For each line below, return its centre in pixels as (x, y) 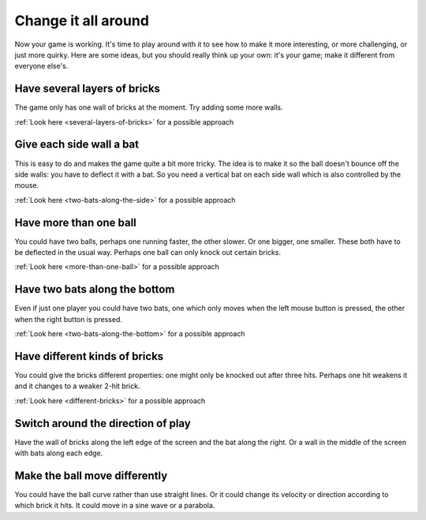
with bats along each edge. (59, 453)
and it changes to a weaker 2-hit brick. (77, 386)
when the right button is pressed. (68, 319)
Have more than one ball (76, 222)
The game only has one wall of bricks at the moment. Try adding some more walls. (149, 107)
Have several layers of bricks (88, 89)
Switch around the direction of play (103, 423)
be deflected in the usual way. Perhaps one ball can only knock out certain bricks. (148, 252)
